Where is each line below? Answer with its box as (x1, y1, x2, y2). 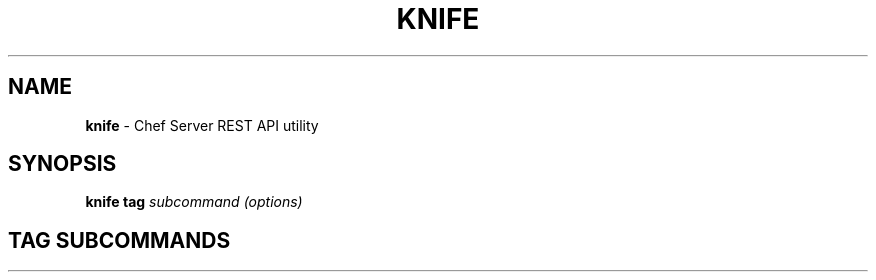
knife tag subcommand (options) (85, 193, 303, 211)
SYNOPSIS (8, 151, 117, 177)
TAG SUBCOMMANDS (8, 227, 231, 253)
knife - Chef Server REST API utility (85, 116, 319, 134)
